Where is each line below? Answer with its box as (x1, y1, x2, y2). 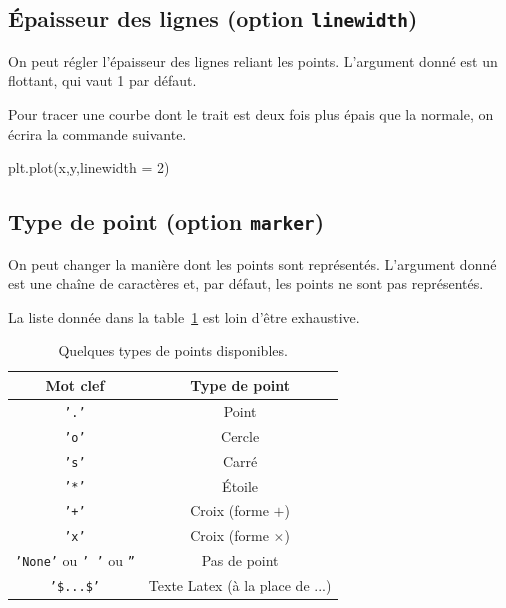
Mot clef (45, 374, 105, 395)
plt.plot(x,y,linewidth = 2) (8, 157, 170, 178)
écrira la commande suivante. (8, 123, 187, 144)
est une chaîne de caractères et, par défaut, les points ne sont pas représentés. (8, 273, 484, 294)
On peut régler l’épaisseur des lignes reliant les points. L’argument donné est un (8, 50, 498, 71)
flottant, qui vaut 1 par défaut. (8, 70, 197, 91)
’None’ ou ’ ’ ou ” (15, 550, 135, 571)
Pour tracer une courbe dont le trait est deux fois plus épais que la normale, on (8, 103, 494, 124)
